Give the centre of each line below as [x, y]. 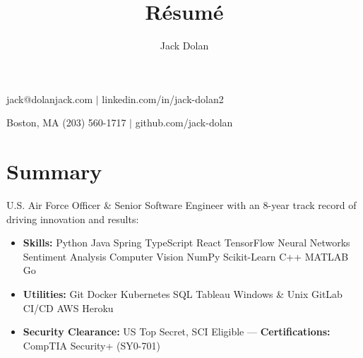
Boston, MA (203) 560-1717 [66, 123]
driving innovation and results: [73, 219]
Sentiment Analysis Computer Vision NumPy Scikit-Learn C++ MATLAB [186, 256]
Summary [54, 171]
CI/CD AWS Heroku [68, 308]
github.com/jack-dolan [184, 123]
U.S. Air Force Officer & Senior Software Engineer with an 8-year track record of [181, 205]
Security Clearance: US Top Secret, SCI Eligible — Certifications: [177, 332]
